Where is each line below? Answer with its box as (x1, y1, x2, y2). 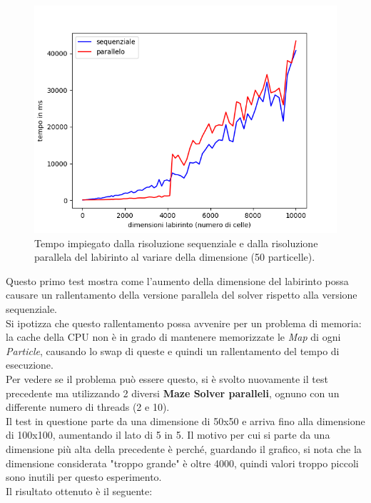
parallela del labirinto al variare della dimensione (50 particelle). (34, 249, 315, 264)
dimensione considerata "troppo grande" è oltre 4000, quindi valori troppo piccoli (6, 455, 359, 470)
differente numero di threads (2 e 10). (6, 399, 170, 414)
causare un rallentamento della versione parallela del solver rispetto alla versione (6, 287, 357, 302)
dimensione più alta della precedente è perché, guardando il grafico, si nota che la (6, 441, 362, 456)
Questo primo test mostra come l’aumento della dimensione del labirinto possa (6, 273, 349, 288)
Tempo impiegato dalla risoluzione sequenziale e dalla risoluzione (34, 235, 318, 250)
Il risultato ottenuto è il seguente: (6, 483, 153, 498)
